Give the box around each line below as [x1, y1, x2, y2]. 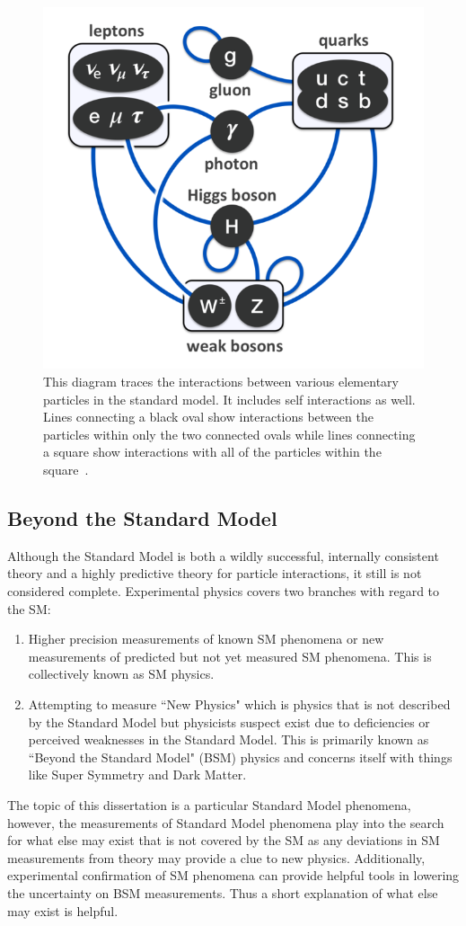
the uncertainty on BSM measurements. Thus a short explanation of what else [7, 883, 438, 902]
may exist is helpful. [7, 901, 119, 920]
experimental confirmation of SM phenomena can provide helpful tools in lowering [7, 866, 460, 885]
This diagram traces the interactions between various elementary [43, 372, 399, 391]
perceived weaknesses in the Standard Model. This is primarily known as [28, 730, 429, 749]
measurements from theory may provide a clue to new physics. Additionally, [7, 848, 426, 867]
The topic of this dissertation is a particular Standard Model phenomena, [7, 795, 411, 814]
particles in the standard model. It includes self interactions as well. [43, 389, 416, 408]
